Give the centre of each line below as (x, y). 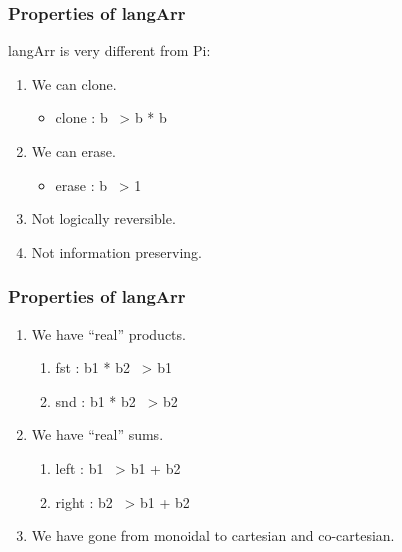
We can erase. (73, 151)
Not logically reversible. (103, 218)
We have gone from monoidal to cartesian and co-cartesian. (213, 535)
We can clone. (74, 83)
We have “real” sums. (97, 434)
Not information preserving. (116, 251)
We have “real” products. (108, 333)
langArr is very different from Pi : (109, 50)
